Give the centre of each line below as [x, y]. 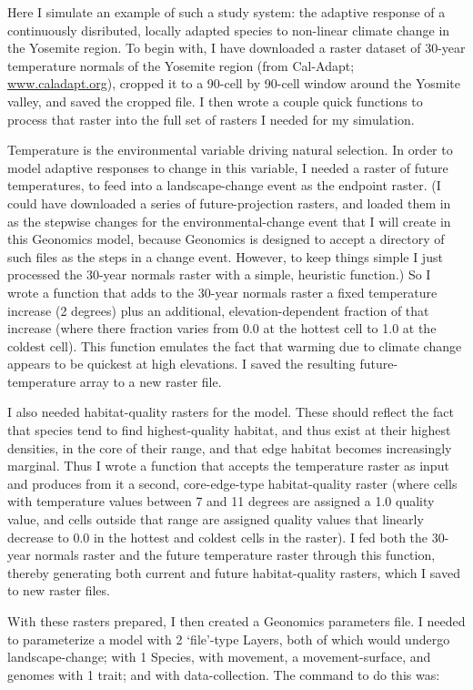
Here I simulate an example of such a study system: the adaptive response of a [226, 12]
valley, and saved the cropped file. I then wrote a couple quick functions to [215, 101]
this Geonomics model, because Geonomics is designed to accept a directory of [226, 239]
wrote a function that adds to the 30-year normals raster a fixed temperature [222, 292]
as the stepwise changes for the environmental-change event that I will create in [229, 221]
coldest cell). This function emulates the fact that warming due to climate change [235, 345]
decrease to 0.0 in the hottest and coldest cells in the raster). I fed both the [218, 537]
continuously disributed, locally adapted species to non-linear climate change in [229, 30]
